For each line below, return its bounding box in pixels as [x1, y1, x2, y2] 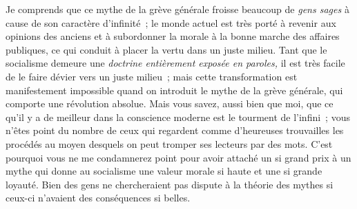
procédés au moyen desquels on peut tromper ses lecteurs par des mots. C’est [6, 136, 333, 151]
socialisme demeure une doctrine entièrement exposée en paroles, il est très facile [6, 56, 345, 70]
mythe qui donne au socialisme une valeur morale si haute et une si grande [6, 164, 322, 178]
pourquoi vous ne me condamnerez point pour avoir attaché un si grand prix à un [6, 150, 351, 164]
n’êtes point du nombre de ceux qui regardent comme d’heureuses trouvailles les [6, 123, 344, 137]
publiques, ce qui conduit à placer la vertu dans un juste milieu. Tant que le [6, 42, 327, 56]
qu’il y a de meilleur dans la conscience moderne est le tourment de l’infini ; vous [6, 109, 350, 124]
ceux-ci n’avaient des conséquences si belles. [6, 190, 191, 205]
